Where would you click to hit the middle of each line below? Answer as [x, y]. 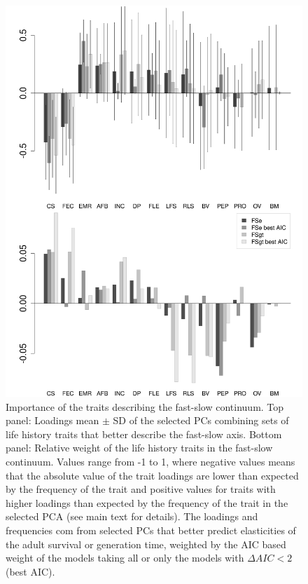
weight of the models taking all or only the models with [125, 558]
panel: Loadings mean [52, 420]
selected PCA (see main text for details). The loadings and [132, 516]
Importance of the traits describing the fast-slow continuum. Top [145, 406]
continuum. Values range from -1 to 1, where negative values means [150, 462]
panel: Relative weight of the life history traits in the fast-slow [139, 448]
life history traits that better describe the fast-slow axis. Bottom [144, 434]
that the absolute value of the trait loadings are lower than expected [152, 475]
